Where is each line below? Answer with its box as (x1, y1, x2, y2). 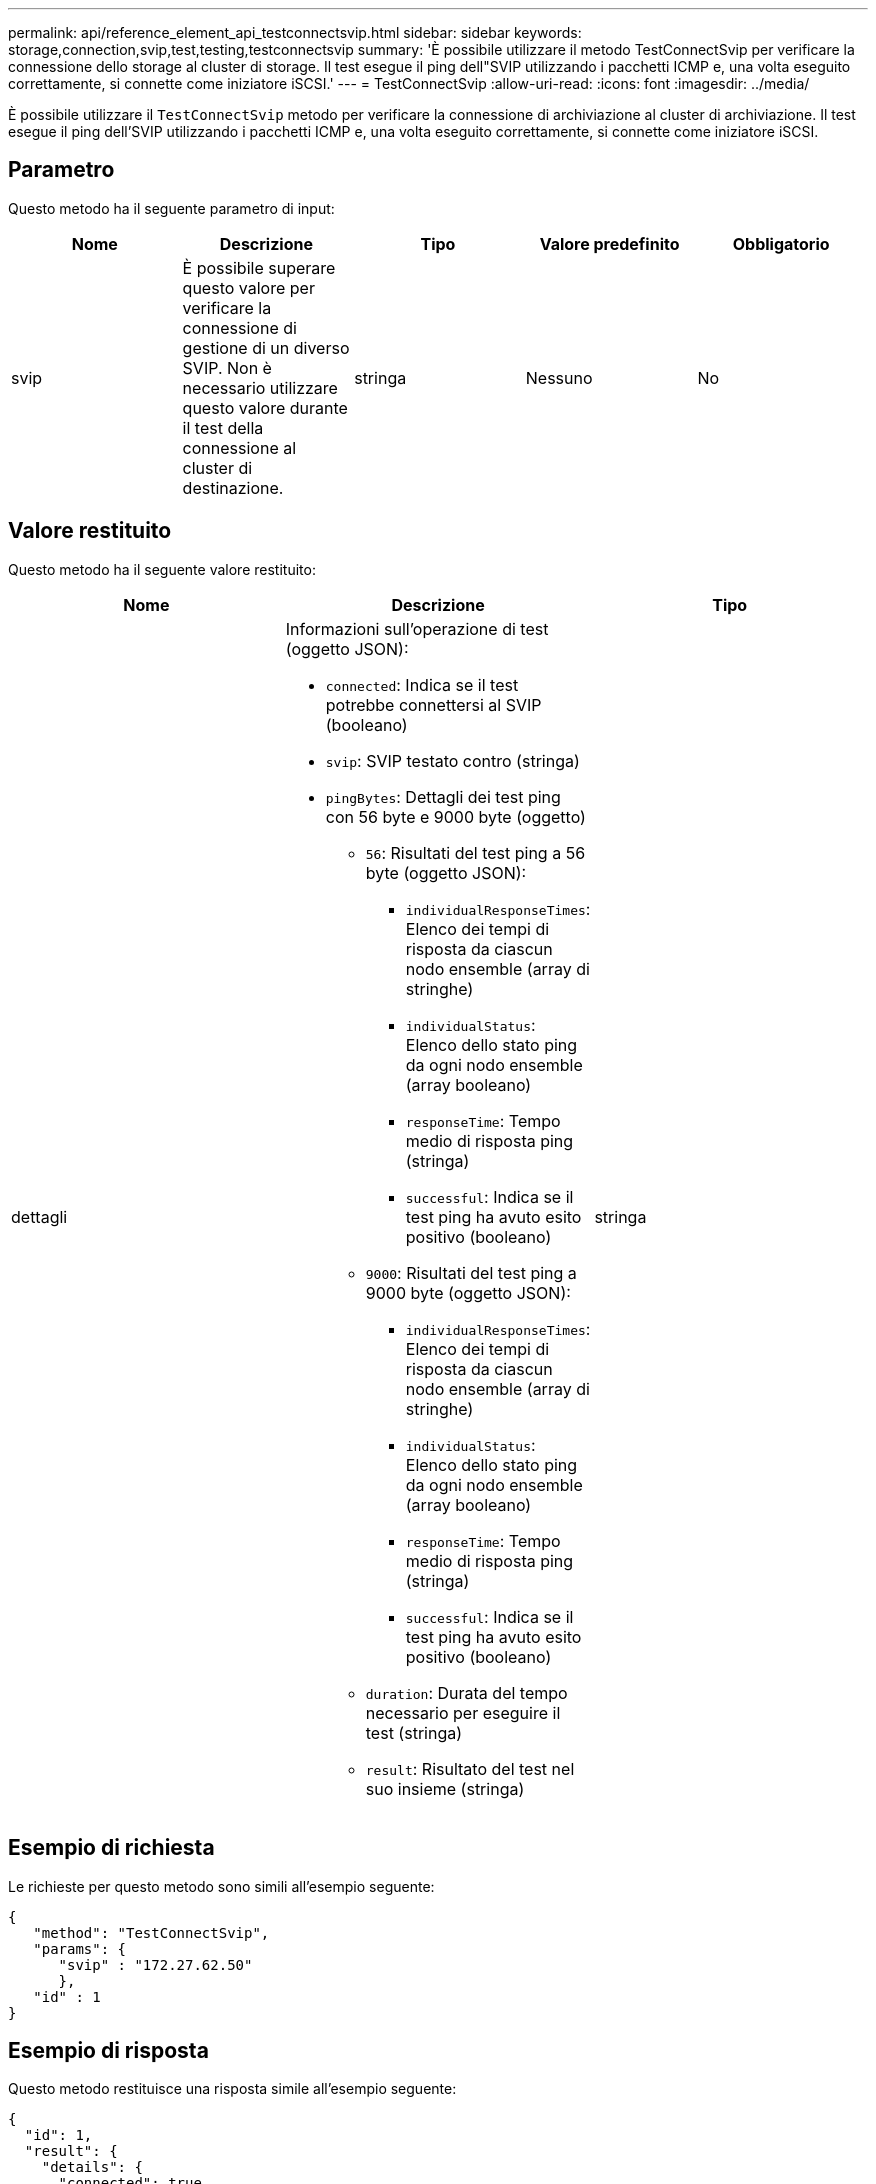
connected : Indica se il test (325, 674, 519, 695)
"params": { (33, 1940, 127, 1957)
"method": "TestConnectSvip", (33, 1924, 270, 1941)
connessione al (182, 437, 297, 458)
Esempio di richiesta (8, 1835, 215, 1861)
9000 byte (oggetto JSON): (365, 1282, 571, 1303)
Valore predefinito (539, 233, 680, 254)
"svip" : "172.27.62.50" (58, 1956, 253, 1973)
